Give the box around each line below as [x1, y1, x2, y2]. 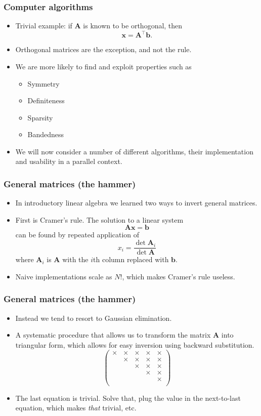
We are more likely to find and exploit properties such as [15, 61, 192, 71]
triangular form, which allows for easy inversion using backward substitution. [15, 339, 254, 350]
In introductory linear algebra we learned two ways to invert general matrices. [15, 197, 257, 208]
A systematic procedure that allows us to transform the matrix [15, 329, 211, 340]
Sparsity [27, 112, 53, 122]
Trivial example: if [15, 20, 72, 31]
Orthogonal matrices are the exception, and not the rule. [15, 44, 192, 55]
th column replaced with [93, 254, 169, 265]
